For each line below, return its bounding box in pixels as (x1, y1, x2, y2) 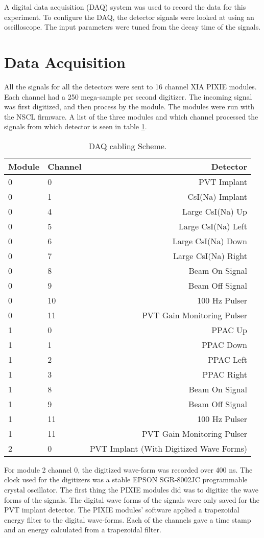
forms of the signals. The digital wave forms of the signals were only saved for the (4, 494, 259, 505)
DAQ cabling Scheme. (88, 139, 167, 152)
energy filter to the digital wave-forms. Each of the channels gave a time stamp (4, 514, 251, 525)
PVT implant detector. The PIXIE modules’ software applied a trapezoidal (4, 504, 239, 515)
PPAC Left (207, 353, 247, 365)
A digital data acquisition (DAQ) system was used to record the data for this (4, 2, 246, 12)
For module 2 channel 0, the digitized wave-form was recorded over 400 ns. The (4, 464, 253, 475)
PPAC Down (201, 338, 247, 350)
